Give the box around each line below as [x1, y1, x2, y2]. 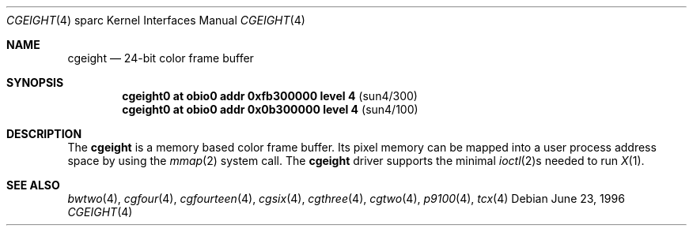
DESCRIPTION [6, 127, 82, 140]
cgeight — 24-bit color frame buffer [67, 51, 254, 65]
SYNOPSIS [6, 76, 64, 89]
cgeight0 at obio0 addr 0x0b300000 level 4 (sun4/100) [122, 103, 418, 116]
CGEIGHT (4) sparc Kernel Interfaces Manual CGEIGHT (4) [6, 13, 305, 27]
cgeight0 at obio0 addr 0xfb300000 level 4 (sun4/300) [122, 89, 418, 103]
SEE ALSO [6, 178, 60, 192]
